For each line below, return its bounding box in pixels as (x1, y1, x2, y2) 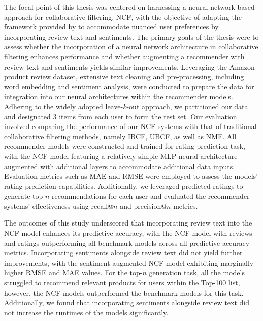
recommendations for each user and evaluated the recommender (51, 190, 250, 201)
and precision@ (120, 200, 167, 211)
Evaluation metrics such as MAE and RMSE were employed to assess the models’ (4, 171, 258, 181)
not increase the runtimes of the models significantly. (4, 307, 169, 317)
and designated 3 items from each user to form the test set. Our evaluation (4, 111, 237, 121)
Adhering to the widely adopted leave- (4, 101, 123, 111)
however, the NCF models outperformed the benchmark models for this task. (4, 287, 244, 298)
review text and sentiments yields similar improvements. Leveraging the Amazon (4, 61, 255, 72)
